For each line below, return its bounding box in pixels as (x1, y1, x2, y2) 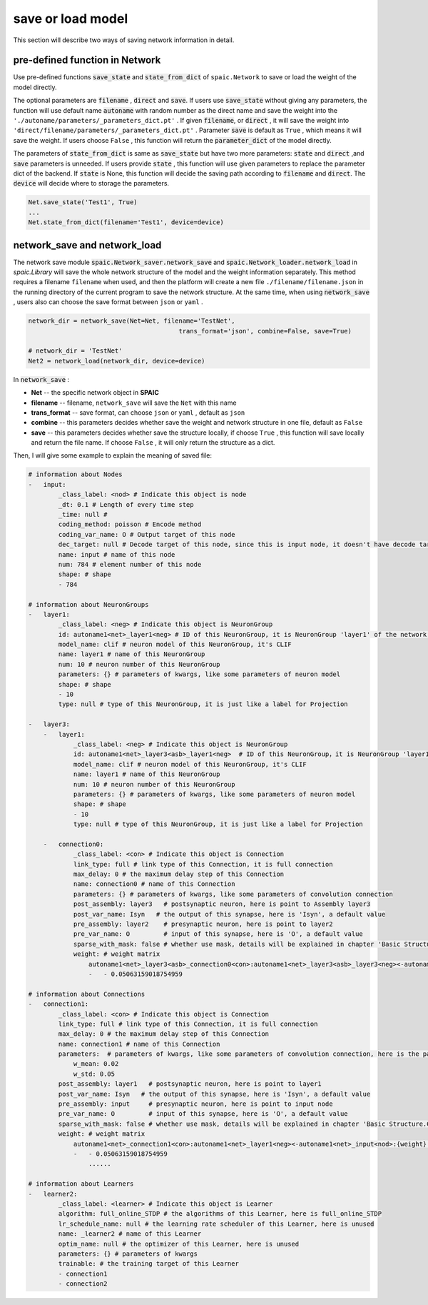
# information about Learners (28, 1180, 134, 1188)
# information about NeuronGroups (28, 600, 149, 608)
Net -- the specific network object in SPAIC (31, 388, 160, 397)
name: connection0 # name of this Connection (73, 880, 235, 888)
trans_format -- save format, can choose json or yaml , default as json (31, 408, 245, 417)
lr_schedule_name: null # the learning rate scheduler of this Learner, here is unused (58, 1219, 374, 1228)
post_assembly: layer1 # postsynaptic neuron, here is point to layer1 (58, 1080, 322, 1088)
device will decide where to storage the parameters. (13, 179, 170, 188)
